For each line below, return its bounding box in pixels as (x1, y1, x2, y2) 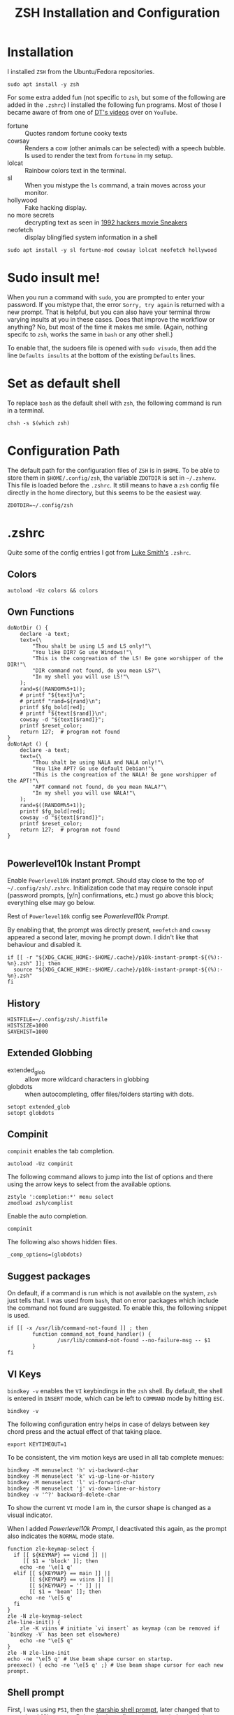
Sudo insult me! (7, 270, 100, 286)
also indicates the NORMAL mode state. (7, 1532, 115, 1540)
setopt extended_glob (7, 1103, 71, 1110)
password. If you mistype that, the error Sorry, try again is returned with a (7, 300, 225, 308)
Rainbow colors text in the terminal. (24, 166, 126, 174)
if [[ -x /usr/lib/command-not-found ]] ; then (7, 1325, 149, 1332)
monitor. (24, 188, 49, 197)
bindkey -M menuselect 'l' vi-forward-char (7, 1479, 136, 1486)
